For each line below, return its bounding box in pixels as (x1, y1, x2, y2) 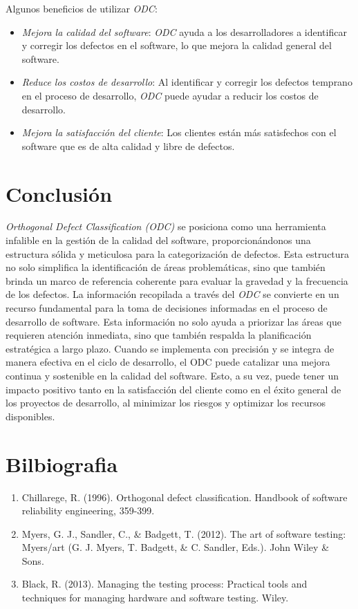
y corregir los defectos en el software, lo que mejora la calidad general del (21, 38, 332, 53)
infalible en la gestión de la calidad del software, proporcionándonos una (6, 233, 311, 247)
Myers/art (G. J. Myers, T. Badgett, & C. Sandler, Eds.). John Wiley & (21, 540, 330, 554)
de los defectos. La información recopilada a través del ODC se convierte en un (6, 287, 339, 301)
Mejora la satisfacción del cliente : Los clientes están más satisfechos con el (21, 125, 337, 140)
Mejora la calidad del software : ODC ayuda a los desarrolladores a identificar (21, 24, 347, 39)
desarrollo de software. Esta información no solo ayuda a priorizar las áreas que (6, 314, 341, 328)
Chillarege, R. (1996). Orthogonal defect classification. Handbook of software (21, 489, 348, 504)
